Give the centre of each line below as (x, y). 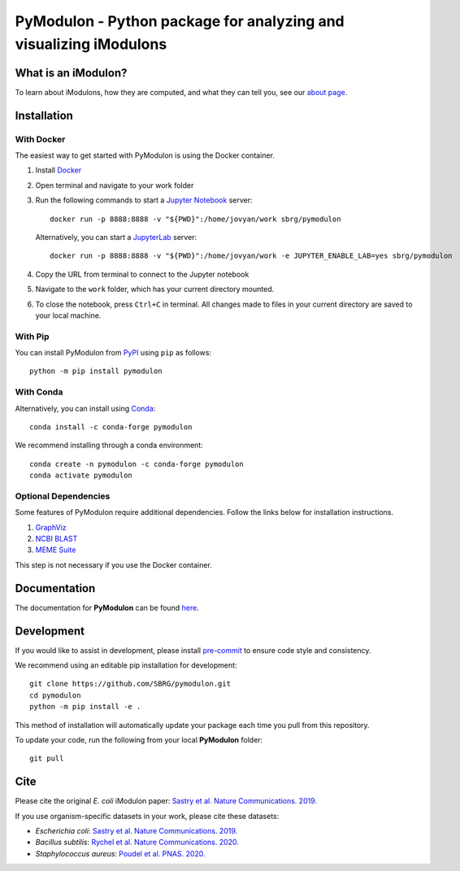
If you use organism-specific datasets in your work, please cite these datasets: (147, 816)
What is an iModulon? (71, 73)
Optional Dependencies (63, 496)
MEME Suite (56, 550)
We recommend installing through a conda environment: (109, 445)
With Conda (39, 392)
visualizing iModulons (91, 44)
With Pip (32, 336)
